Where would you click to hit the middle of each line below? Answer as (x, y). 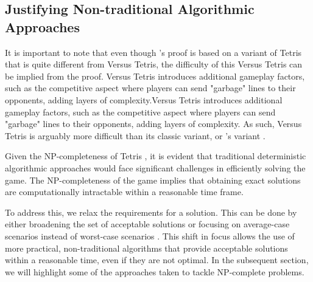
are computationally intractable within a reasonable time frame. (124, 192)
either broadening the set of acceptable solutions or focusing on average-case (147, 224)
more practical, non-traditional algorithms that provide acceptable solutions (146, 248)
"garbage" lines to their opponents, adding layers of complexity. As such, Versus (153, 124)
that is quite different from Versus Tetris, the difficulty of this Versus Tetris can (154, 64)
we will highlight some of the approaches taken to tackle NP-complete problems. (155, 271)
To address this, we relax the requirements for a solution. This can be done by (151, 212)
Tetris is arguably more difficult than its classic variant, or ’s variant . (135, 135)
